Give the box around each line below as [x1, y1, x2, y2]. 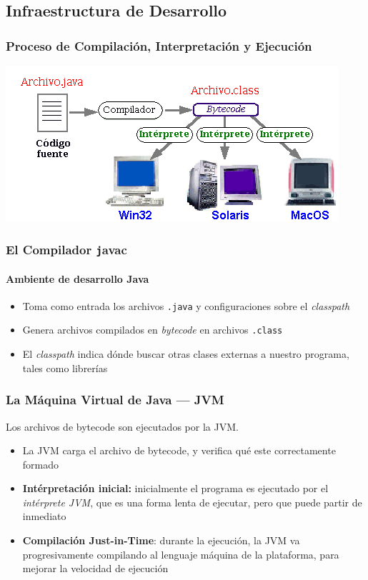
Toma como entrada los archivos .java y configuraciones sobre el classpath [22, 298, 350, 313]
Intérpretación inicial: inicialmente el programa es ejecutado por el [22, 481, 329, 496]
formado [22, 456, 59, 471]
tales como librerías [22, 360, 108, 375]
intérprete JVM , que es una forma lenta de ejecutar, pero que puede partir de [22, 494, 362, 509]
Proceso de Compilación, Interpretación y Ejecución [6, 36, 312, 54]
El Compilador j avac [6, 240, 127, 258]
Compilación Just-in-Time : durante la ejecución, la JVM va [22, 533, 300, 548]
